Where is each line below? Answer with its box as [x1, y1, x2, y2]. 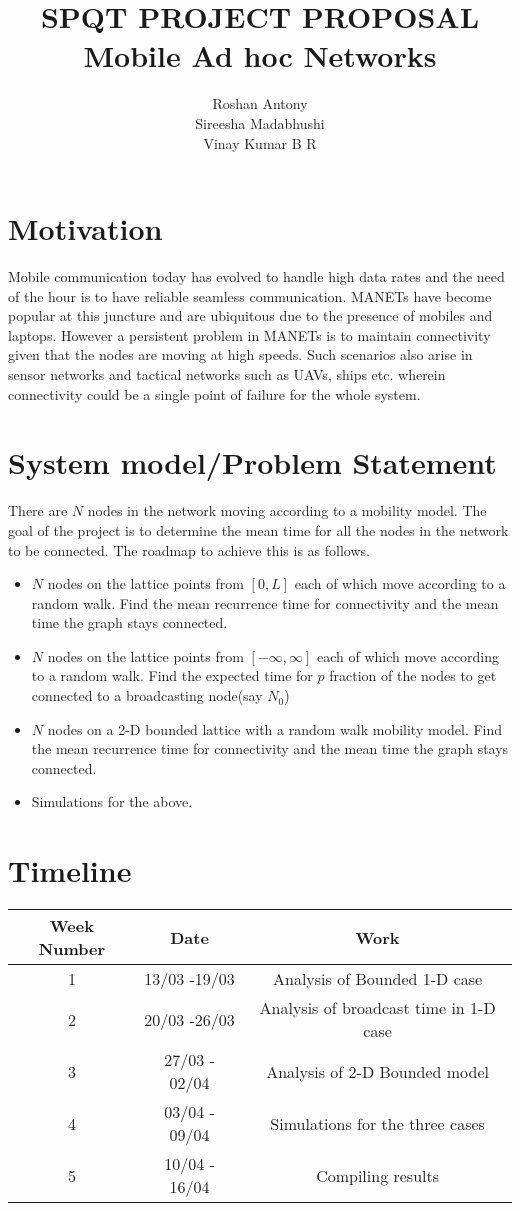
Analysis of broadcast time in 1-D [259, 996, 496, 1020]
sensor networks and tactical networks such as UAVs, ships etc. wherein [8, 364, 446, 384]
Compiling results [316, 1163, 440, 1187]
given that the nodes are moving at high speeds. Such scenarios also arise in [8, 344, 473, 365]
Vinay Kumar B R [203, 132, 317, 153]
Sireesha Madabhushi [195, 112, 325, 133]
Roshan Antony [212, 93, 308, 114]
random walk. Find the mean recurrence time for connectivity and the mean [31, 592, 499, 613]
